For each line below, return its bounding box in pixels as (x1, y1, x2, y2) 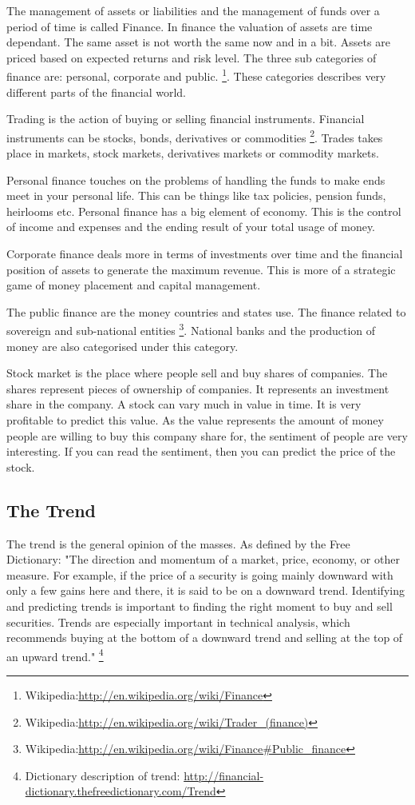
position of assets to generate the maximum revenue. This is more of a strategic (6, 261, 396, 277)
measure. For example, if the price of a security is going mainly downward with (6, 566, 393, 583)
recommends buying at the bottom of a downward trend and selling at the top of (6, 629, 403, 646)
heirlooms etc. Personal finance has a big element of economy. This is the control (6, 202, 401, 219)
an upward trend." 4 (6, 645, 104, 664)
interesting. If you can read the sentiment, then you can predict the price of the (6, 443, 396, 460)
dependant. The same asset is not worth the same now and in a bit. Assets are (6, 34, 390, 50)
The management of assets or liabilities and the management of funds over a (6, 2, 380, 18)
